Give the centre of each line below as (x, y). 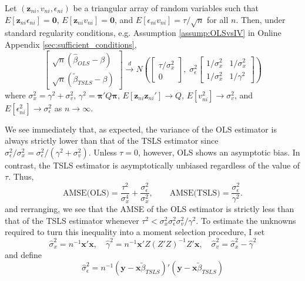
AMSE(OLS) (86, 193)
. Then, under (261, 19)
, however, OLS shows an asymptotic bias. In (219, 152)
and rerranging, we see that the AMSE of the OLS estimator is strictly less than (150, 209)
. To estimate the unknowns (246, 220)
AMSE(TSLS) (195, 193)
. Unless (103, 152)
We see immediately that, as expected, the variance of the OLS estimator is (141, 129)
